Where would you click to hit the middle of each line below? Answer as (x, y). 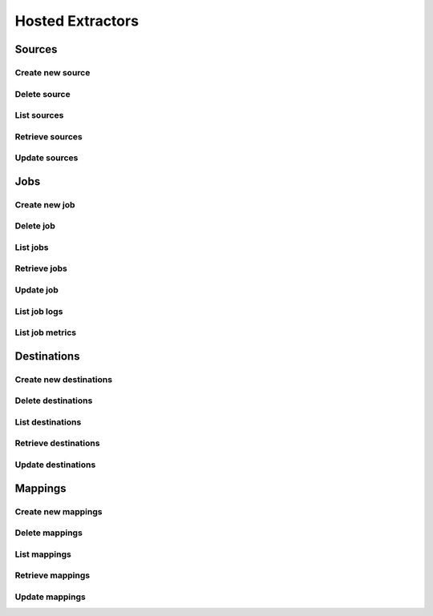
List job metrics (45, 332)
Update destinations (55, 465)
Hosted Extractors (77, 21)
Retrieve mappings (53, 575)
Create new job (45, 204)
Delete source (43, 94)
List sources (39, 115)
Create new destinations (63, 379)
